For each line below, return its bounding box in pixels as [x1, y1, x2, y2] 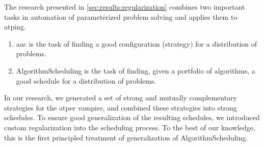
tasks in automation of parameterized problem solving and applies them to [4, 11, 237, 22]
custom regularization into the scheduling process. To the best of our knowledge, [4, 122, 255, 132]
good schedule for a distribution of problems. [16, 75, 156, 86]
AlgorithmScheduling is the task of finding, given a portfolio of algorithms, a [16, 65, 255, 76]
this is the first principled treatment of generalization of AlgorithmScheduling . [4, 132, 248, 142]
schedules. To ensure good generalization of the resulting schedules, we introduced [4, 112, 260, 123]
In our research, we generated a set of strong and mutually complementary [4, 92, 237, 103]
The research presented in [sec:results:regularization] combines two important [4, 2, 245, 12]
